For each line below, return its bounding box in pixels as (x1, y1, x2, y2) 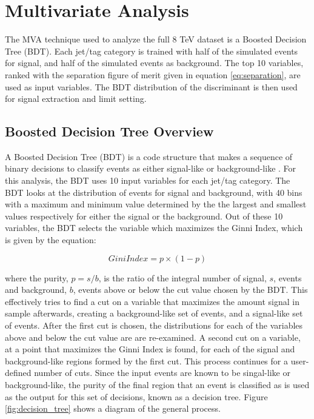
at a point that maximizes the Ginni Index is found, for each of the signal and (5, 343, 295, 355)
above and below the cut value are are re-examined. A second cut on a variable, (5, 330, 301, 343)
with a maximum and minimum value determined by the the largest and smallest (5, 198, 307, 210)
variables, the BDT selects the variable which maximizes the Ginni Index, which (5, 221, 303, 234)
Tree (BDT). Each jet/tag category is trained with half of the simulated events (5, 44, 298, 57)
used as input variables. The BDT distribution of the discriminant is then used (5, 80, 298, 93)
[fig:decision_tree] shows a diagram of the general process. (5, 402, 221, 415)
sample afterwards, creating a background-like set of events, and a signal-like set (5, 307, 303, 320)
